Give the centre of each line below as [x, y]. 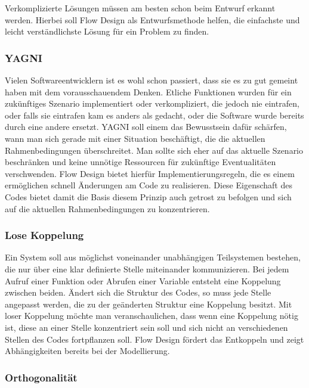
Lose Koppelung [44, 235]
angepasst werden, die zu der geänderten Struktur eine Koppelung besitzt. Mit [149, 304]
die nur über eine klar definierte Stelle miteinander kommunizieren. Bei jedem [147, 269]
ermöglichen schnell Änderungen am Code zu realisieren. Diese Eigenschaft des [149, 185]
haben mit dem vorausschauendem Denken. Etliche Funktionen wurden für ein [148, 91]
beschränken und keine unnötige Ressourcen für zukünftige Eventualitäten [140, 162]
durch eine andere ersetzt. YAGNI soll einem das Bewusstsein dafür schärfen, [146, 127]
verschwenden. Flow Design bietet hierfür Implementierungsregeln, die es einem [150, 173]
